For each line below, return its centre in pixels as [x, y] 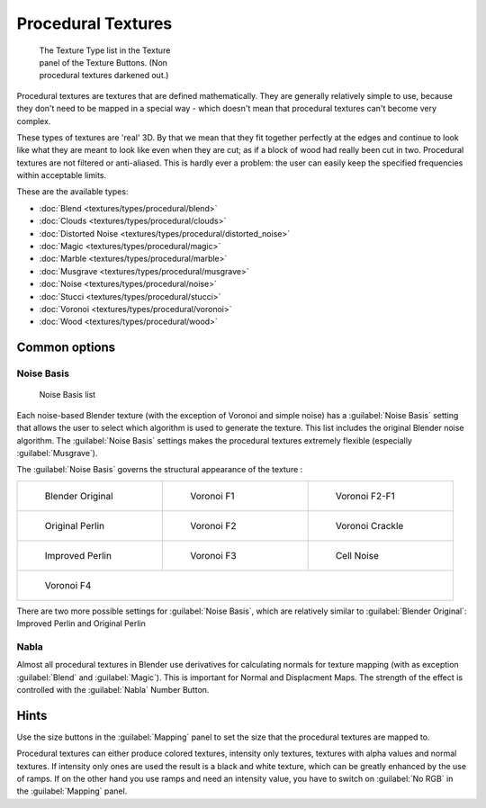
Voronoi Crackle [369, 525]
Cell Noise [357, 555]
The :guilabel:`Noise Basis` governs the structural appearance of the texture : [160, 470]
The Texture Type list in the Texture [105, 50]
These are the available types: [72, 192]
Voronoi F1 [212, 496]
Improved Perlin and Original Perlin [81, 624]
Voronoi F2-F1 [365, 496]
